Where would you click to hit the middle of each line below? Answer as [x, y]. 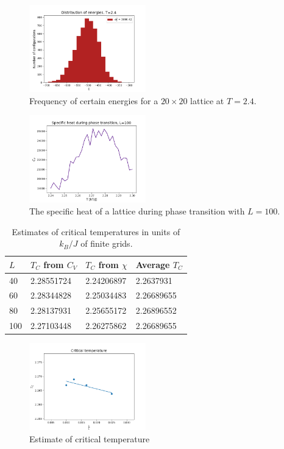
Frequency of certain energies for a [94, 100]
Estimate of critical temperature [90, 438]
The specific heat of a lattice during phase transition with [137, 210]
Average [153, 264]
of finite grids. [107, 243]
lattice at [207, 100]
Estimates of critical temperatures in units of [96, 231]
